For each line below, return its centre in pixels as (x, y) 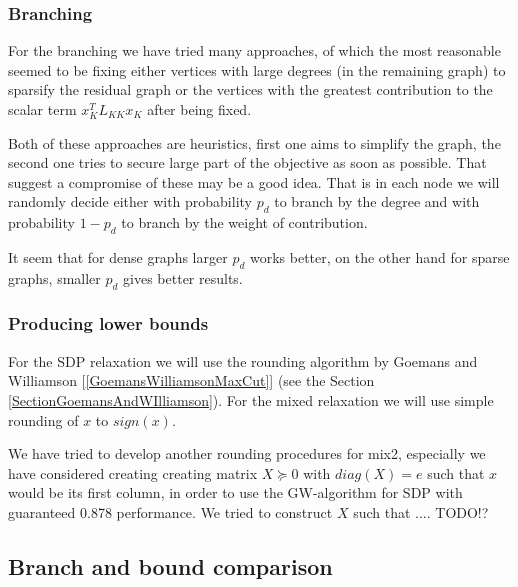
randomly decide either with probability (130, 201)
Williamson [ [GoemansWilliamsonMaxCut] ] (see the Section (191, 380)
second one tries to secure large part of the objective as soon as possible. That (247, 162)
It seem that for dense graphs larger (118, 256)
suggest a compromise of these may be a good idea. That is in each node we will (254, 181)
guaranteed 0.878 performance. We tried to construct (170, 511)
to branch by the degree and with (377, 201)
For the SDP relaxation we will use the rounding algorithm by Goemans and (243, 360)
